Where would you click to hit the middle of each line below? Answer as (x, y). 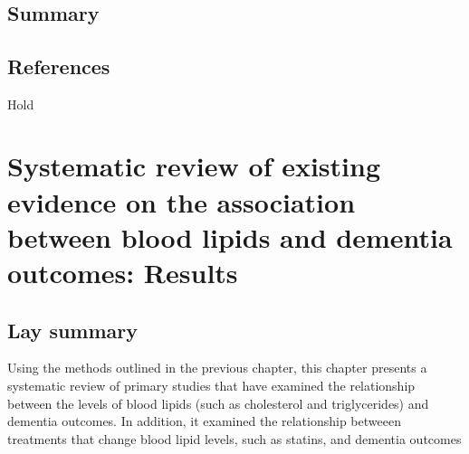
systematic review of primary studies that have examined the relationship (211, 385)
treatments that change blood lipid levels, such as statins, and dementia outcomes (234, 438)
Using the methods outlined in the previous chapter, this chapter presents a (217, 368)
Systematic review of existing (194, 166)
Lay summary (73, 330)
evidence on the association (182, 201)
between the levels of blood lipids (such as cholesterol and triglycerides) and (218, 403)
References (59, 66)
